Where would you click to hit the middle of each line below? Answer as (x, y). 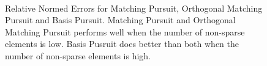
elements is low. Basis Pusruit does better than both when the (122, 44)
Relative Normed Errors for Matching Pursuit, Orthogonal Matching (134, 8)
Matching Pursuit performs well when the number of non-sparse (125, 31)
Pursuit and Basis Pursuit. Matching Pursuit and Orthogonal (120, 20)
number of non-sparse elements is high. (78, 55)
